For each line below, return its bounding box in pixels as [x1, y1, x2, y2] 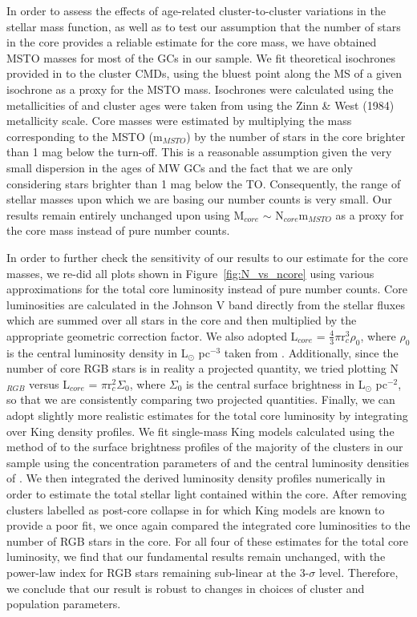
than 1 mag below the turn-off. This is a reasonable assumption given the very [6, 143, 392, 160]
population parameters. [6, 595, 121, 612]
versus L [29, 375, 70, 392]
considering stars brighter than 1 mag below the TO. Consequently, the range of [6, 175, 401, 192]
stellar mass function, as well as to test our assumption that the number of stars [6, 18, 401, 34]
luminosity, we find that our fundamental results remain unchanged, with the [6, 548, 386, 565]
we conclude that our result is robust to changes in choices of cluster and [6, 579, 365, 596]
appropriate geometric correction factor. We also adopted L [6, 327, 298, 344]
